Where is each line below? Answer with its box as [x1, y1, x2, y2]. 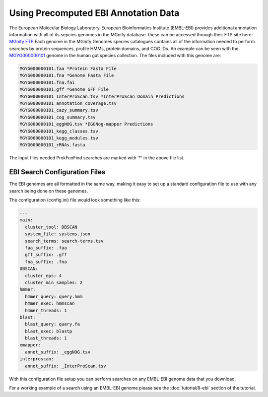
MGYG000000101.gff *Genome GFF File [19, 87, 109, 92]
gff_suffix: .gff [25, 252, 67, 258]
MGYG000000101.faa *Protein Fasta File [19, 66, 117, 71]
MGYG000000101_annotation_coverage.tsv [19, 101, 117, 106]
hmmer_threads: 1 [25, 308, 67, 313]
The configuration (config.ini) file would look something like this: [9, 197, 141, 203]
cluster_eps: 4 [25, 273, 62, 278]
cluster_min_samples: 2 [25, 279, 83, 285]
